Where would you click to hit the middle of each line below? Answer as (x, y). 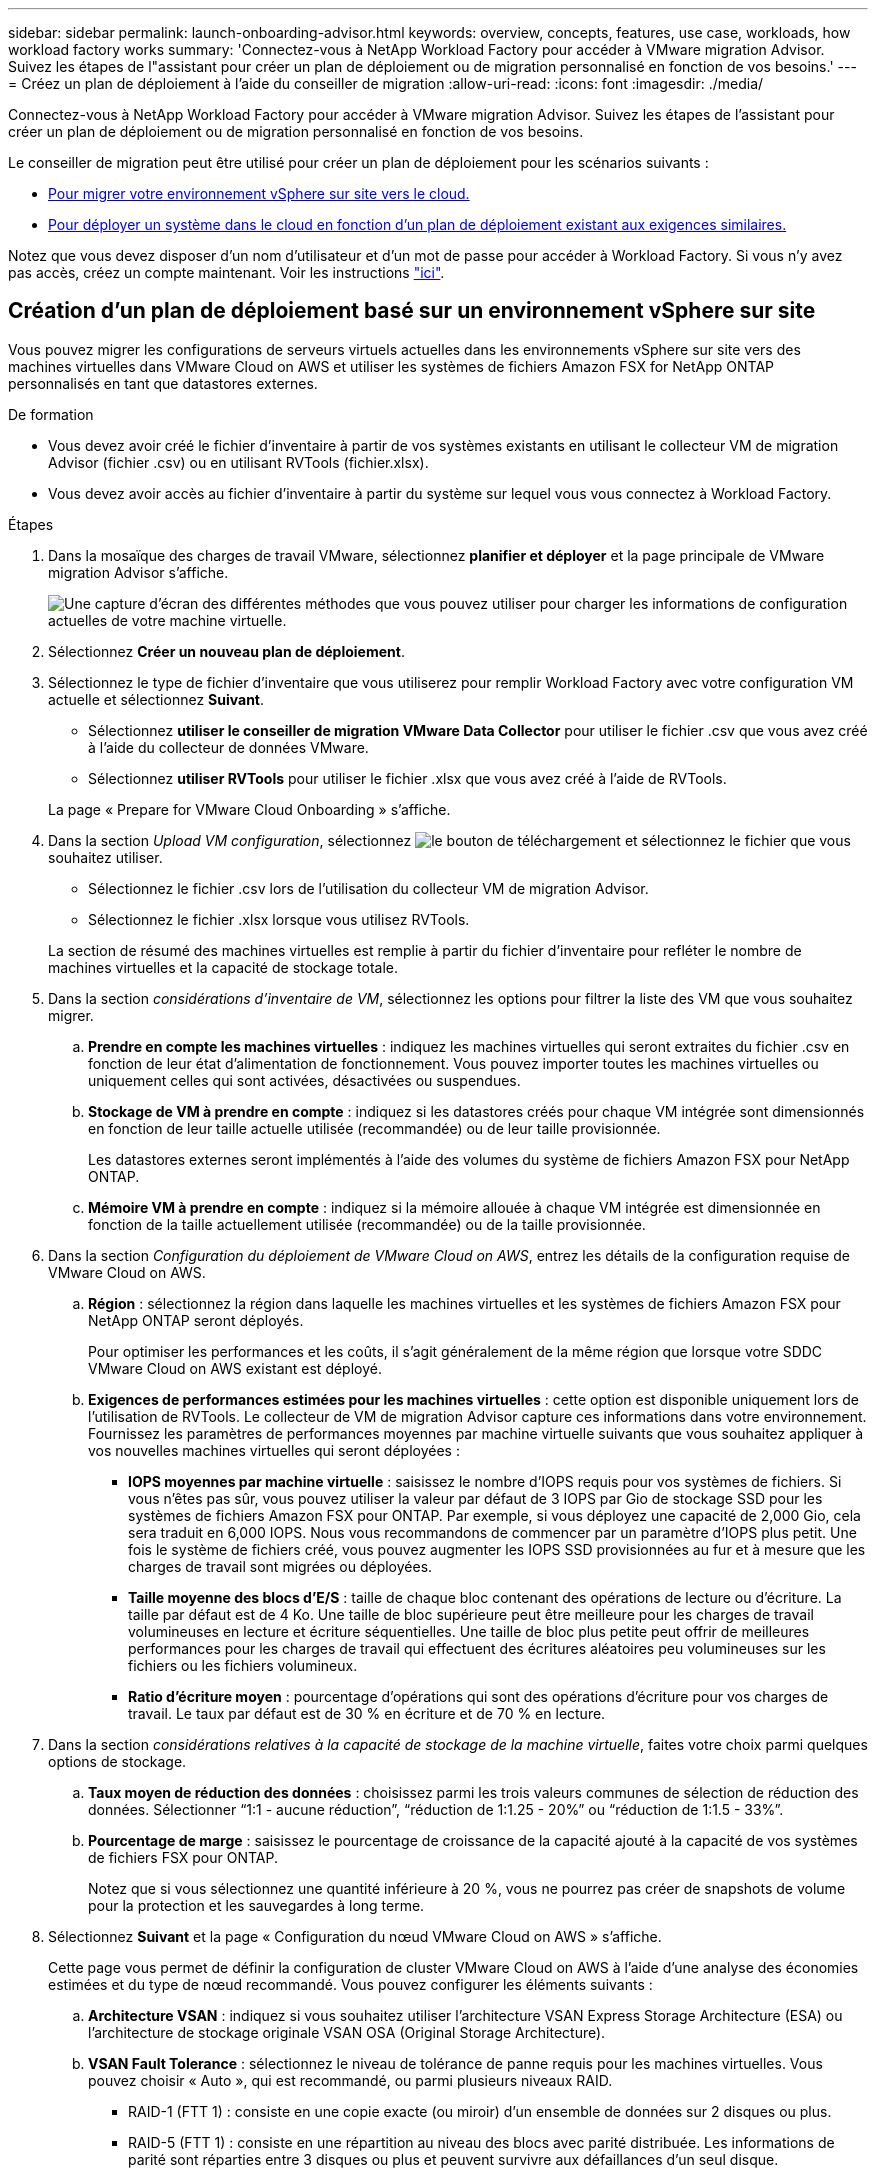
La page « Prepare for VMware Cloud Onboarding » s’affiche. (249, 809)
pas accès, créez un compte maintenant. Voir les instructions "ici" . (226, 272)
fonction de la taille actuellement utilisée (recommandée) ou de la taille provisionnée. (367, 1224)
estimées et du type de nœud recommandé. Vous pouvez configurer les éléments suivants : (350, 1984)
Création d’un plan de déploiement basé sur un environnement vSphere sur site (412, 311)
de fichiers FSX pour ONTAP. (183, 1857)
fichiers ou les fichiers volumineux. (243, 1665)
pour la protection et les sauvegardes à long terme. (256, 1905)
